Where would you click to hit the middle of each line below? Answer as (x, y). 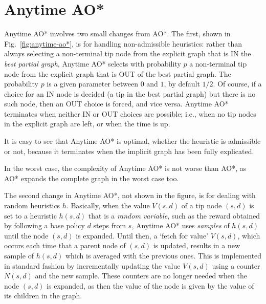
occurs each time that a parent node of (65, 245)
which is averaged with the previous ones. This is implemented (163, 255)
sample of (19, 255)
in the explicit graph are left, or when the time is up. (87, 124)
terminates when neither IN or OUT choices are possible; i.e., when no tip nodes (130, 113)
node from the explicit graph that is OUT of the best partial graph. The (118, 73)
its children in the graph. (43, 296)
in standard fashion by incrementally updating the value (92, 265)
